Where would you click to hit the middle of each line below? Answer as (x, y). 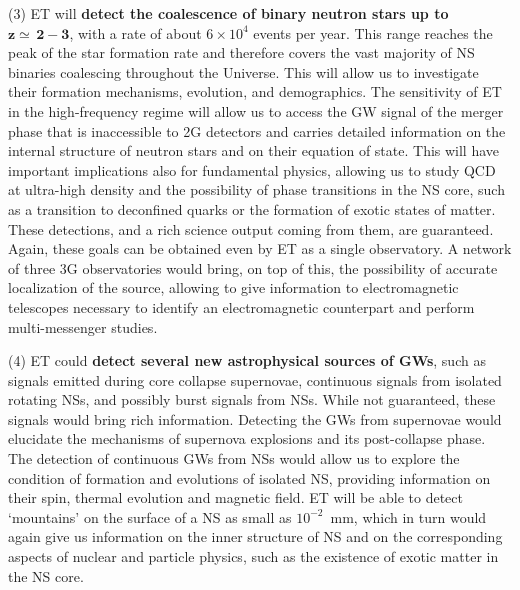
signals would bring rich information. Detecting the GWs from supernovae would (255, 418)
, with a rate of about (135, 32)
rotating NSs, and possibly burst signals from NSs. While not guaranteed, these (252, 399)
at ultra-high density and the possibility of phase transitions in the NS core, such (256, 189)
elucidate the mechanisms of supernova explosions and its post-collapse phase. (247, 438)
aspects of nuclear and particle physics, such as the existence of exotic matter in (253, 556)
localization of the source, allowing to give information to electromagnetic (233, 287)
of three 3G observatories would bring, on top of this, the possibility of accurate (253, 267)
